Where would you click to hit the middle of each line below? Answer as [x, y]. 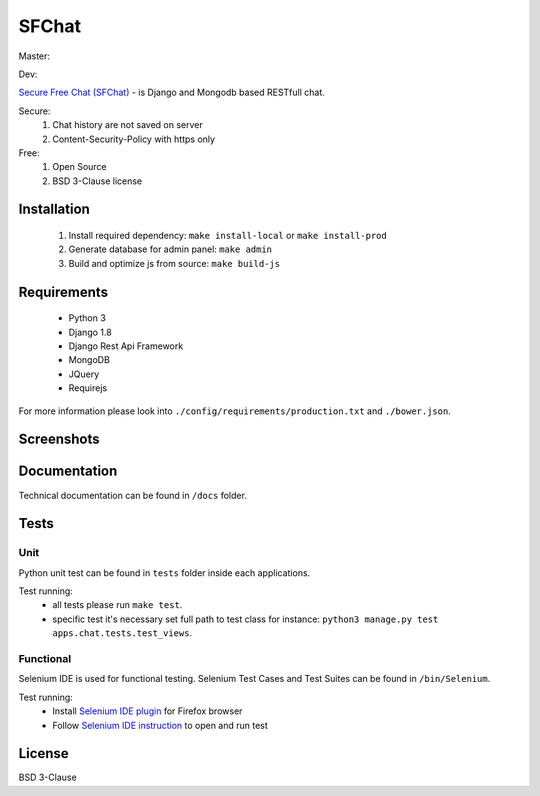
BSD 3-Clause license [97, 181]
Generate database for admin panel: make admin [170, 249]
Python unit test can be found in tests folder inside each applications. [164, 572]
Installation [54, 209]
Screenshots [59, 439]
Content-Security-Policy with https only [133, 139]
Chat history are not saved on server [128, 125]
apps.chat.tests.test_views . [122, 633]
